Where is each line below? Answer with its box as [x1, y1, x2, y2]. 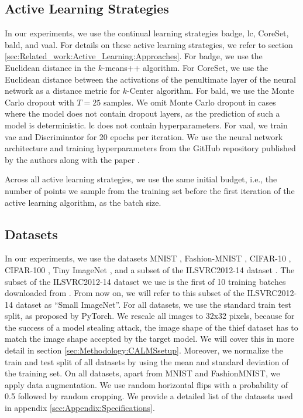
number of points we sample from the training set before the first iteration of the [5, 184, 295, 196]
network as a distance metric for [5, 84, 120, 97]
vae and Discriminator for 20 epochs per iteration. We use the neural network [5, 130, 283, 142]
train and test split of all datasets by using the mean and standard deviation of [5, 355, 289, 368]
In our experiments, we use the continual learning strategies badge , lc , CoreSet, [5, 27, 289, 39]
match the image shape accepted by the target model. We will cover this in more [5, 332, 294, 345]
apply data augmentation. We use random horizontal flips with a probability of [5, 378, 288, 390]
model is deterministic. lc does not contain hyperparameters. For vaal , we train [5, 118, 288, 131]
